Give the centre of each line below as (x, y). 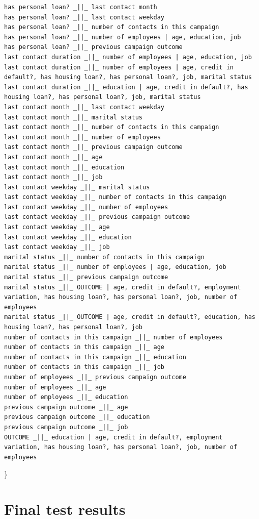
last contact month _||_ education (64, 167)
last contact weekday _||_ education (68, 237)
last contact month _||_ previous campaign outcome (93, 147)
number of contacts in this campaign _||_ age (84, 347)
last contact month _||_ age (53, 157)
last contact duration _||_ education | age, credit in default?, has (126, 87)
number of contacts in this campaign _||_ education (95, 357)
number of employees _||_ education (66, 397)
